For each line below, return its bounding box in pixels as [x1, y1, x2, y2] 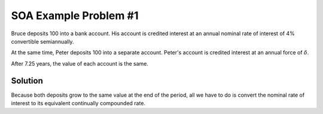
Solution [11, 75, 43, 86]
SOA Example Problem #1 [11, 9, 139, 22]
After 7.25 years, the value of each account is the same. [11, 60, 149, 67]
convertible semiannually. [11, 38, 74, 45]
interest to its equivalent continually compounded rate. [11, 100, 146, 107]
